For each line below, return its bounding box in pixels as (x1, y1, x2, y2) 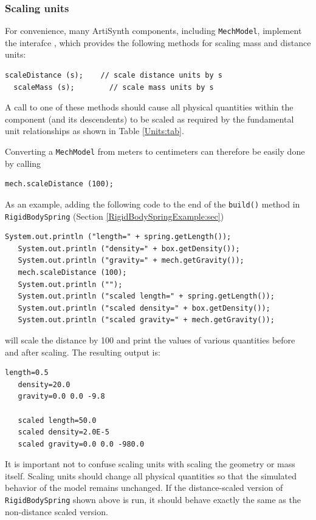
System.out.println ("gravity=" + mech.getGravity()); (18, 256, 244, 265)
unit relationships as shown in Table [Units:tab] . (5, 124, 184, 137)
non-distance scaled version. (5, 505, 108, 518)
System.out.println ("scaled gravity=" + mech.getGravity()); (18, 316, 275, 325)
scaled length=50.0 (18, 416, 97, 425)
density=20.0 (18, 380, 70, 389)
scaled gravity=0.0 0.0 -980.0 (18, 439, 145, 448)
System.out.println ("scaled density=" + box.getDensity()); (18, 303, 270, 312)
